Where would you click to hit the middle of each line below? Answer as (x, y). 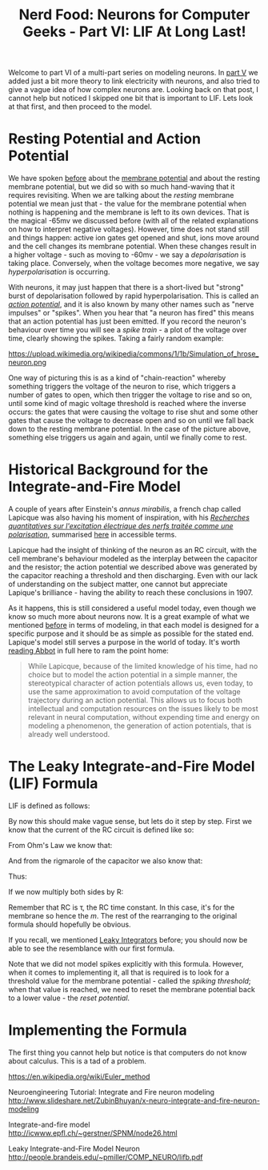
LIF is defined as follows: (49, 806)
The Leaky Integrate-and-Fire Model (132, 767)
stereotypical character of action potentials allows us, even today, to (140, 683)
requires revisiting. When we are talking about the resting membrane (121, 195)
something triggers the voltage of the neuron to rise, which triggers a (122, 387)
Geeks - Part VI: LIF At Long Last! (134, 32)
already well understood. (69, 734)
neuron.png (27, 363)
